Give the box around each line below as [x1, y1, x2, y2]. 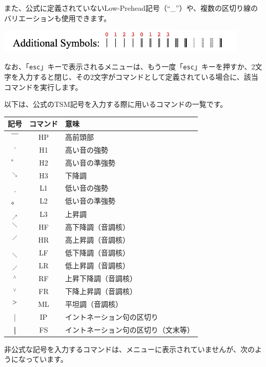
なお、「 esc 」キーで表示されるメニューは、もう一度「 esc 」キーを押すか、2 [4, 61, 255, 72]
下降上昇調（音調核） [65, 286, 137, 297]
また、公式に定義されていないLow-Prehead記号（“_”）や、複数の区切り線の [4, 3, 258, 13]
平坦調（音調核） [65, 299, 122, 309]
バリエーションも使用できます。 [4, 12, 111, 23]
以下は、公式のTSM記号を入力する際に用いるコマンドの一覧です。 [4, 99, 228, 109]
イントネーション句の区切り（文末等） [65, 324, 194, 335]
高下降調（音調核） [65, 221, 130, 232]
